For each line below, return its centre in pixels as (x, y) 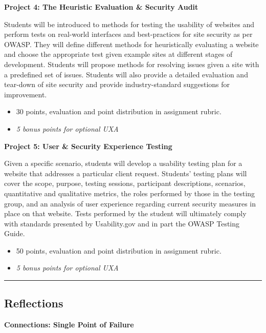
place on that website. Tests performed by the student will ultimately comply (125, 213)
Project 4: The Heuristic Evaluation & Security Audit (101, 7)
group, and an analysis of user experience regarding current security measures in (130, 203)
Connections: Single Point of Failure (69, 325)
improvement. (26, 94)
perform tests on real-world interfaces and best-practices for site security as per (128, 34)
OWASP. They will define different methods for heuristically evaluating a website (131, 44)
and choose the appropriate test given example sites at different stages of (118, 54)
